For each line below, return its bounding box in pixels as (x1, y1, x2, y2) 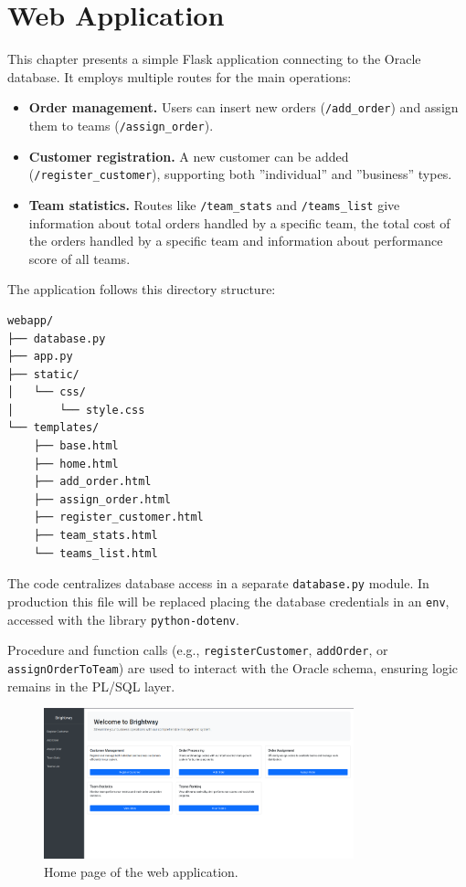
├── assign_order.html (33, 492, 171, 506)
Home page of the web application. (44, 861, 238, 881)
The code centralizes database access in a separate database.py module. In (7, 574, 429, 593)
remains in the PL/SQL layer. (7, 676, 175, 695)
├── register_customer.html (33, 511, 204, 524)
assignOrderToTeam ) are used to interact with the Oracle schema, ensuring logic (7, 658, 459, 677)
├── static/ (7, 367, 79, 381)
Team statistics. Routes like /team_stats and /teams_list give (28, 195, 400, 214)
